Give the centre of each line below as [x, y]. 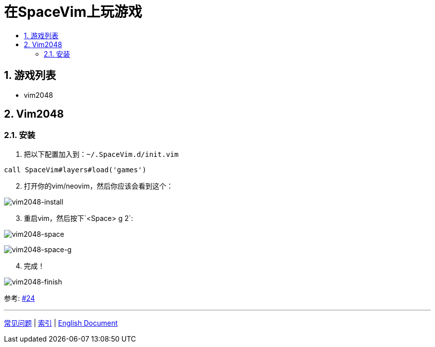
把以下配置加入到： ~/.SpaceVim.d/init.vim [101, 154]
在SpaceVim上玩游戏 [73, 12]
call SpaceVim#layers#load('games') [75, 170]
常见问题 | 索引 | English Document [61, 323]
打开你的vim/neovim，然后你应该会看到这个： [99, 186]
